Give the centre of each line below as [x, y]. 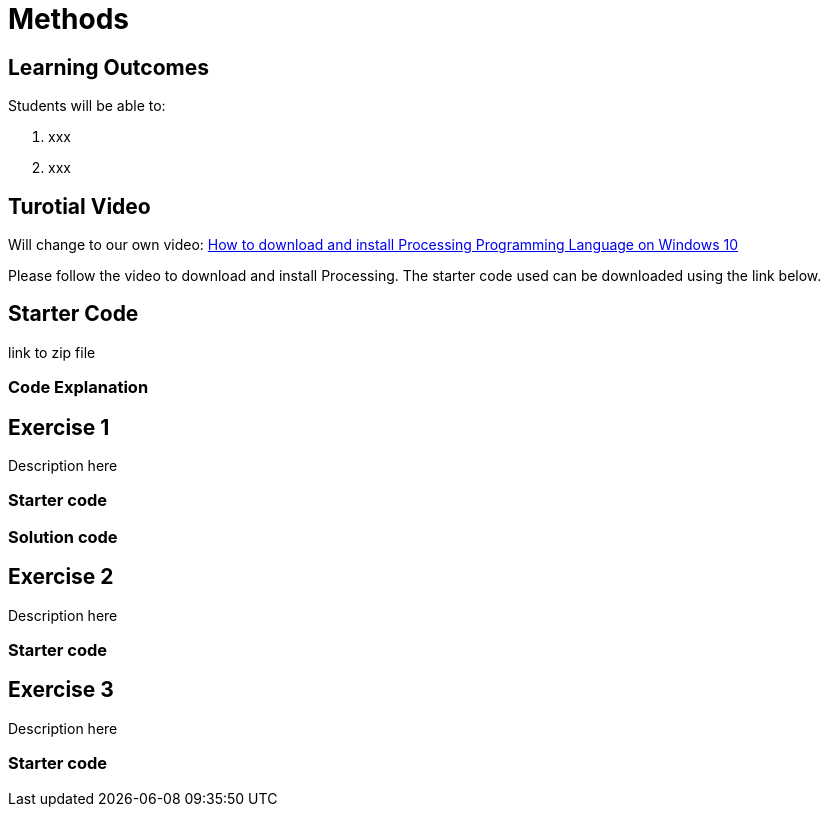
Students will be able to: [87, 106]
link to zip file [52, 352]
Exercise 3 [61, 690]
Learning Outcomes [108, 67]
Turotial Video [79, 206]
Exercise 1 [59, 427]
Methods [69, 19]
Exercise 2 [61, 577]
